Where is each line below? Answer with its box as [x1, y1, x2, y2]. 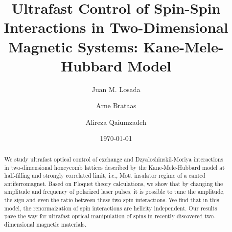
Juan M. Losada [92, 84, 140, 94]
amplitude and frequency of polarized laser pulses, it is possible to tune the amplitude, [4, 187, 225, 196]
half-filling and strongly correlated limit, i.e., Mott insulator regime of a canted [4, 171, 206, 180]
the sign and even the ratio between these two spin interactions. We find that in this [4, 196, 219, 204]
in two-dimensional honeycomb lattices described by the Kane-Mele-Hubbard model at [4, 163, 225, 171]
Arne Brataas [95, 100, 136, 111]
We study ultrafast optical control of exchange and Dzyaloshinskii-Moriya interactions [4, 155, 224, 163]
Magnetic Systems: [8, 36, 139, 56]
